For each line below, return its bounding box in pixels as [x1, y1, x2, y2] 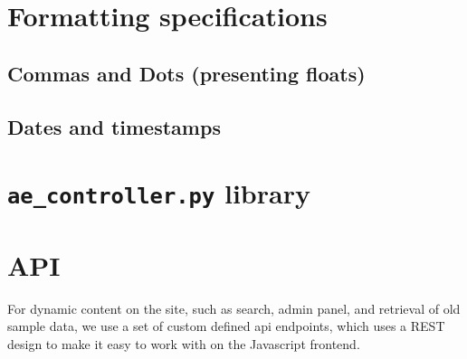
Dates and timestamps [7, 112, 221, 140]
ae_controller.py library [7, 175, 310, 212]
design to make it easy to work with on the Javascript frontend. [7, 334, 360, 353]
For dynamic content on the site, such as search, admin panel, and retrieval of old [7, 298, 461, 317]
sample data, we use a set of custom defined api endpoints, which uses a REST [7, 316, 445, 335]
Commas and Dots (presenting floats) [7, 59, 366, 87]
